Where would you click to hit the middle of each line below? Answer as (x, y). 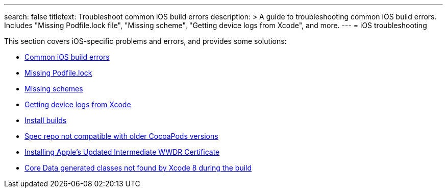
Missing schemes (54, 89)
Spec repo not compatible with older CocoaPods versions (121, 136)
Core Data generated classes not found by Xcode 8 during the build (138, 168)
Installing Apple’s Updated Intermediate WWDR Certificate (122, 152)
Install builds (46, 120)
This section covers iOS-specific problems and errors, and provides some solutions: (145, 41)
